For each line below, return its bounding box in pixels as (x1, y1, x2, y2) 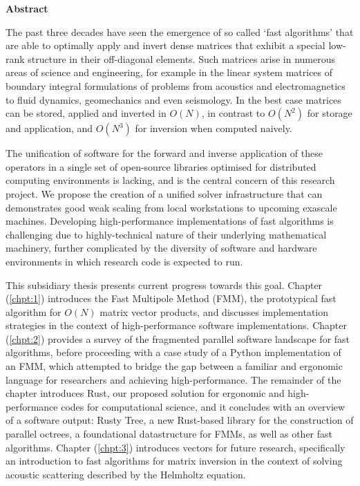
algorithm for (6, 304, 61, 319)
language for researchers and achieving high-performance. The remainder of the (6, 372, 341, 386)
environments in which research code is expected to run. (6, 254, 243, 268)
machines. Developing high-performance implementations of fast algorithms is (6, 214, 334, 228)
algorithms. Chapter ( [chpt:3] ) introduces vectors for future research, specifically (6, 440, 345, 454)
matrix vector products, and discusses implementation (100, 304, 328, 319)
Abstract (6, 1, 48, 15)
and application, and (6, 121, 93, 135)
